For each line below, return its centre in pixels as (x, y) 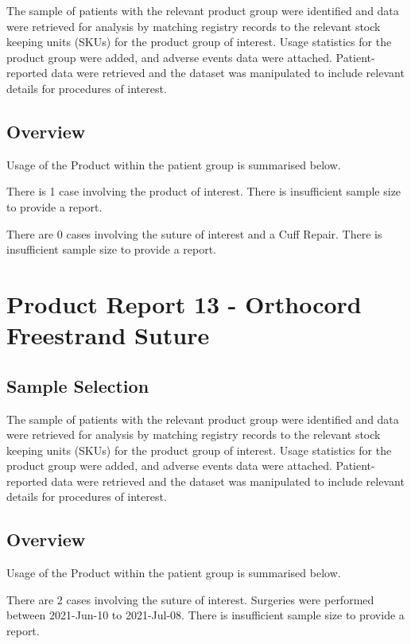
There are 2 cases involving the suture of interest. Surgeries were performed (190, 599)
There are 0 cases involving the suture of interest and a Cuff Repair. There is (194, 233)
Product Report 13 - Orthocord (184, 303)
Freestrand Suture (108, 335)
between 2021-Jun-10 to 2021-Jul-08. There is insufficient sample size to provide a (205, 615)
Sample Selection (78, 385)
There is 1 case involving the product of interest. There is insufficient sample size (204, 191)
